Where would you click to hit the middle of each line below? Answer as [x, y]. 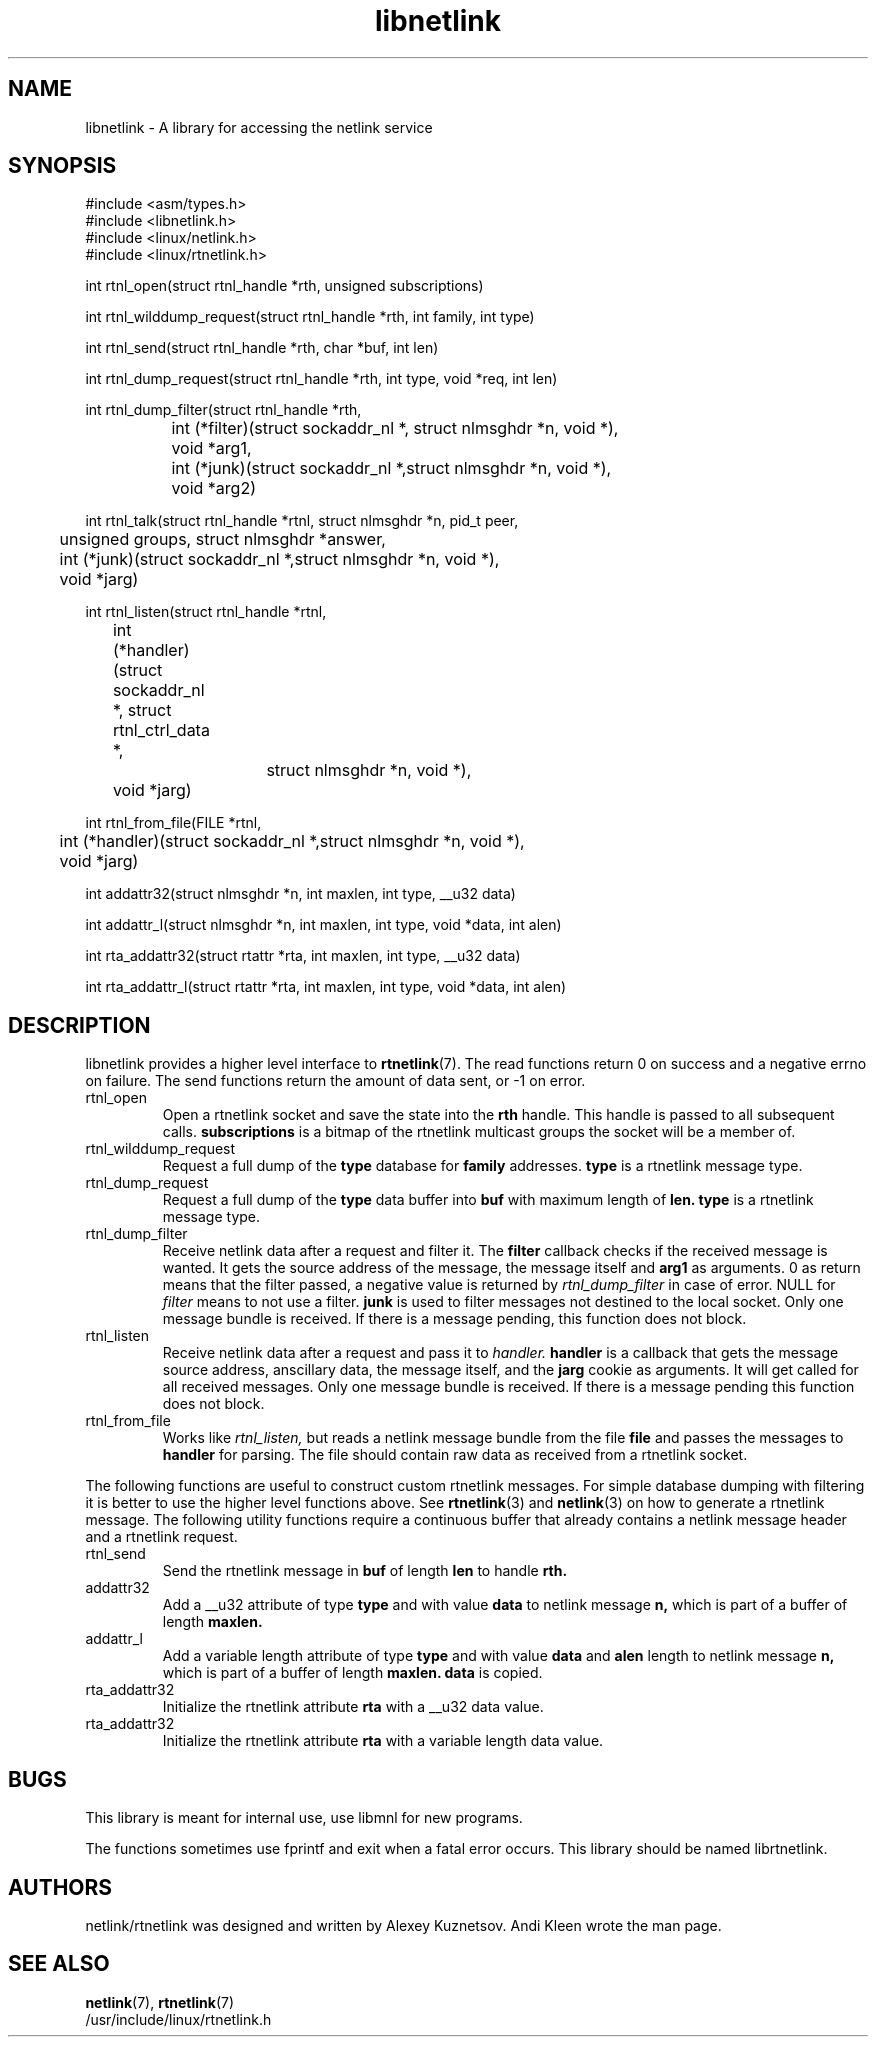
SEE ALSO [59, 1964]
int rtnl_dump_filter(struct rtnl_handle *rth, [223, 410]
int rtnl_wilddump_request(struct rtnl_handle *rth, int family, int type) [310, 317]
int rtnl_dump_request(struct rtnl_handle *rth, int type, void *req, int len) [321, 379]
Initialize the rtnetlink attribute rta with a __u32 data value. [353, 1707]
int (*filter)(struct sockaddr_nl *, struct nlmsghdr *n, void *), [395, 428]
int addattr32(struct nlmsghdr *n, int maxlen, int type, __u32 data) [300, 894]
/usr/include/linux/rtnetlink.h [178, 2019]
